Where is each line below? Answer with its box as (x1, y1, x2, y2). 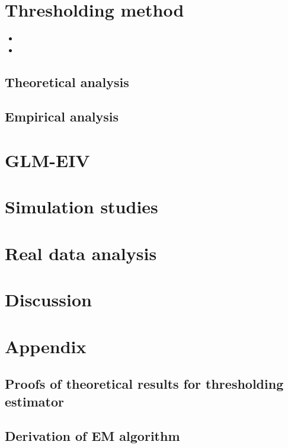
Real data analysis (5, 241, 157, 265)
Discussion (5, 287, 92, 312)
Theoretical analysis (5, 72, 129, 91)
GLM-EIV (5, 148, 90, 172)
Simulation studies (5, 194, 158, 219)
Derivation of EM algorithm (5, 427, 180, 445)
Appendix (5, 334, 87, 358)
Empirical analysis (5, 107, 119, 126)
